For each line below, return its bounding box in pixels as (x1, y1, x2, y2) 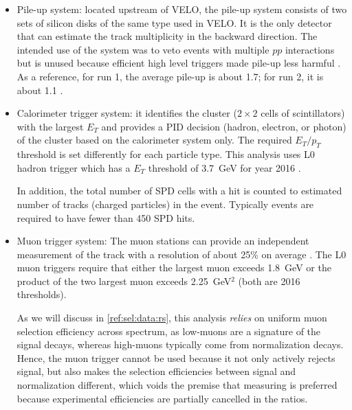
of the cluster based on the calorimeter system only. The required (16, 133, 292, 147)
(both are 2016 (238, 273, 300, 288)
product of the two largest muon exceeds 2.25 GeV (16, 273, 232, 288)
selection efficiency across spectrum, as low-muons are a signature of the (16, 323, 321, 338)
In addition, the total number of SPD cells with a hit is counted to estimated (16, 183, 342, 198)
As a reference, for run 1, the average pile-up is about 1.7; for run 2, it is (16, 69, 324, 83)
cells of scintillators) (261, 106, 345, 120)
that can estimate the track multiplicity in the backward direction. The (16, 29, 318, 43)
